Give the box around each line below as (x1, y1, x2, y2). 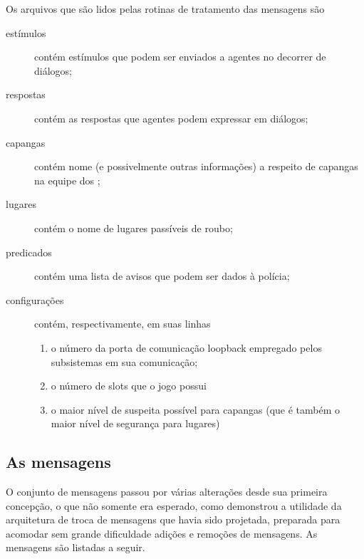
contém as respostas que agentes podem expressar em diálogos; (34, 110, 308, 125)
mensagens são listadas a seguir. (6, 540, 145, 555)
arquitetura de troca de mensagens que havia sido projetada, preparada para (6, 512, 340, 527)
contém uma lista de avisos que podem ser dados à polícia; (34, 268, 290, 283)
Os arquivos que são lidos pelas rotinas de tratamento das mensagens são (6, 1, 325, 16)
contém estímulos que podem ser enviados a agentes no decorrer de (34, 49, 326, 64)
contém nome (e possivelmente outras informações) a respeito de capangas (34, 159, 358, 174)
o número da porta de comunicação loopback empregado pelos (51, 340, 322, 355)
